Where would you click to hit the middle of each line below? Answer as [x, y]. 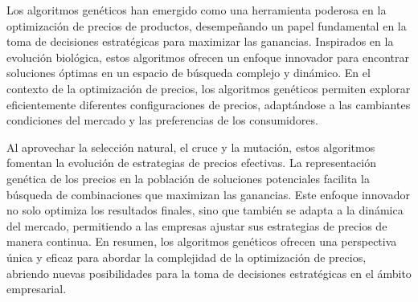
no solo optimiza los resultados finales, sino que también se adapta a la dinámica [205, 210]
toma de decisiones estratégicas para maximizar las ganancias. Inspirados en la [200, 41]
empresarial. [37, 289]
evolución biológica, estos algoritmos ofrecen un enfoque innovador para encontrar [208, 57]
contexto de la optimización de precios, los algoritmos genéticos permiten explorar [209, 88]
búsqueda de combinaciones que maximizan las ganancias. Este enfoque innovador [208, 194]
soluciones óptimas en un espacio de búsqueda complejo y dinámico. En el [189, 73]
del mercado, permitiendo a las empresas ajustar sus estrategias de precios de [197, 225]
